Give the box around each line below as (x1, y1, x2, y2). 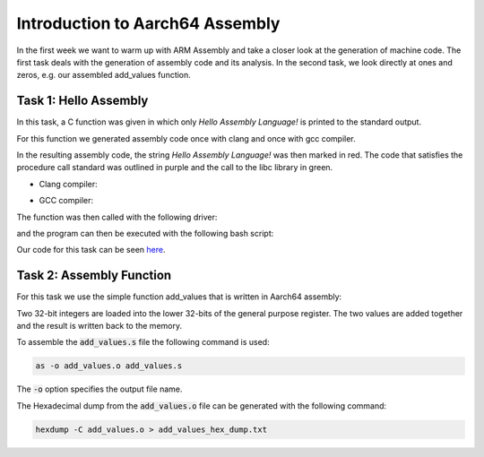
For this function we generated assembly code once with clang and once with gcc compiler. (16, 133, 356, 143)
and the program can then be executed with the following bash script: (16, 228, 274, 238)
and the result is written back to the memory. (16, 321, 183, 332)
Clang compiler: (39, 178, 98, 189)
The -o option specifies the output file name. (16, 384, 183, 394)
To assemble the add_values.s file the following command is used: (16, 337, 270, 348)
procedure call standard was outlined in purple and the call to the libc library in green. (16, 162, 333, 173)
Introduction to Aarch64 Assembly (16, 13, 281, 33)
